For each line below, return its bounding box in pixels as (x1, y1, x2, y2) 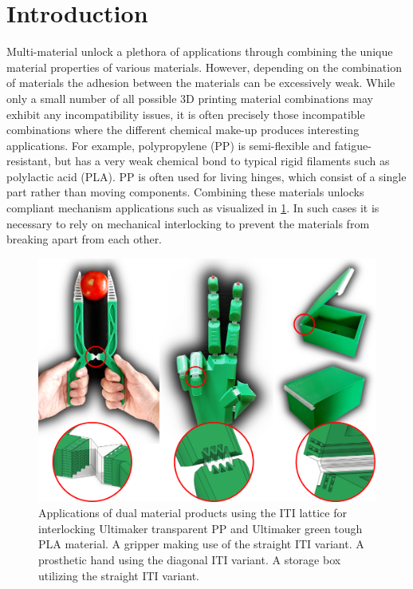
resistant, (6, 152, 51, 169)
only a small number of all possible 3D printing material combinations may (6, 89, 373, 106)
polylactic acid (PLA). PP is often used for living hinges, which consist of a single (6, 168, 407, 184)
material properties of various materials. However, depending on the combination (6, 58, 402, 75)
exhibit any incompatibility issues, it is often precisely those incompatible (6, 105, 365, 122)
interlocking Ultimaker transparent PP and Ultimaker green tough (38, 520, 363, 536)
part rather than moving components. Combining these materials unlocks (6, 184, 364, 200)
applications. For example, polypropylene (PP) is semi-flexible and (6, 136, 331, 153)
